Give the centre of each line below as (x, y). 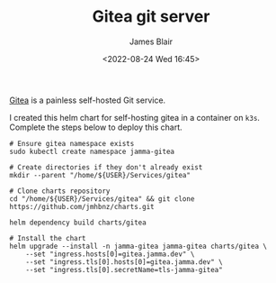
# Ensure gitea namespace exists (72, 143)
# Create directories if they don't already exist (106, 167)
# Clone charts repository (60, 191)
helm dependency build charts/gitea (78, 223)
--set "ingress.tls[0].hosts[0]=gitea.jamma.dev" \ (124, 262)
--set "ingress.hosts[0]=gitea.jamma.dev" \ (110, 254)
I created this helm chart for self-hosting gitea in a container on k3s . (135, 117)
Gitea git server (151, 17)
